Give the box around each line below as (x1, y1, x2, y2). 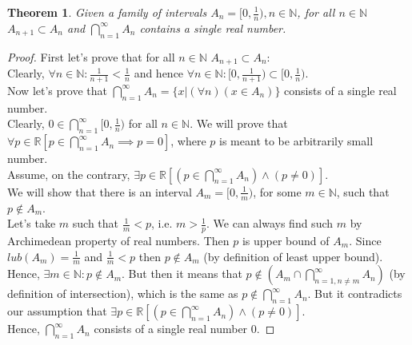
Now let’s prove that (7, 81, 107, 98)
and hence (134, 65, 184, 81)
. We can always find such (206, 215, 334, 232)
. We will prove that (190, 115, 288, 132)
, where (170, 133, 206, 149)
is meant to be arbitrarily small (219, 133, 374, 149)
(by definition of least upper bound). (203, 248, 383, 264)
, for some (253, 183, 302, 200)
